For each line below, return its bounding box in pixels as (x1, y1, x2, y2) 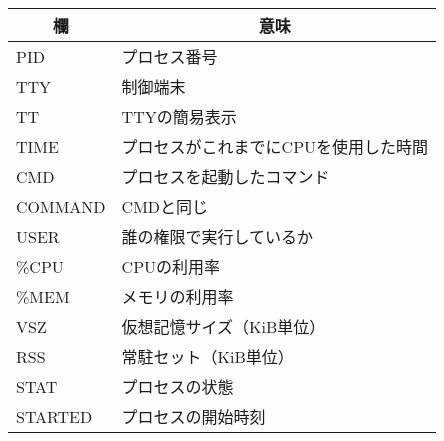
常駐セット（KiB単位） (121, 345, 294, 368)
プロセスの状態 (121, 375, 234, 398)
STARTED (16, 404, 93, 428)
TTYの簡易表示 (121, 105, 237, 128)
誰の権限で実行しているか (121, 225, 314, 248)
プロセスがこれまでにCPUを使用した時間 (121, 135, 429, 158)
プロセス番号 (121, 45, 218, 68)
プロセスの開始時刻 (121, 405, 266, 428)
